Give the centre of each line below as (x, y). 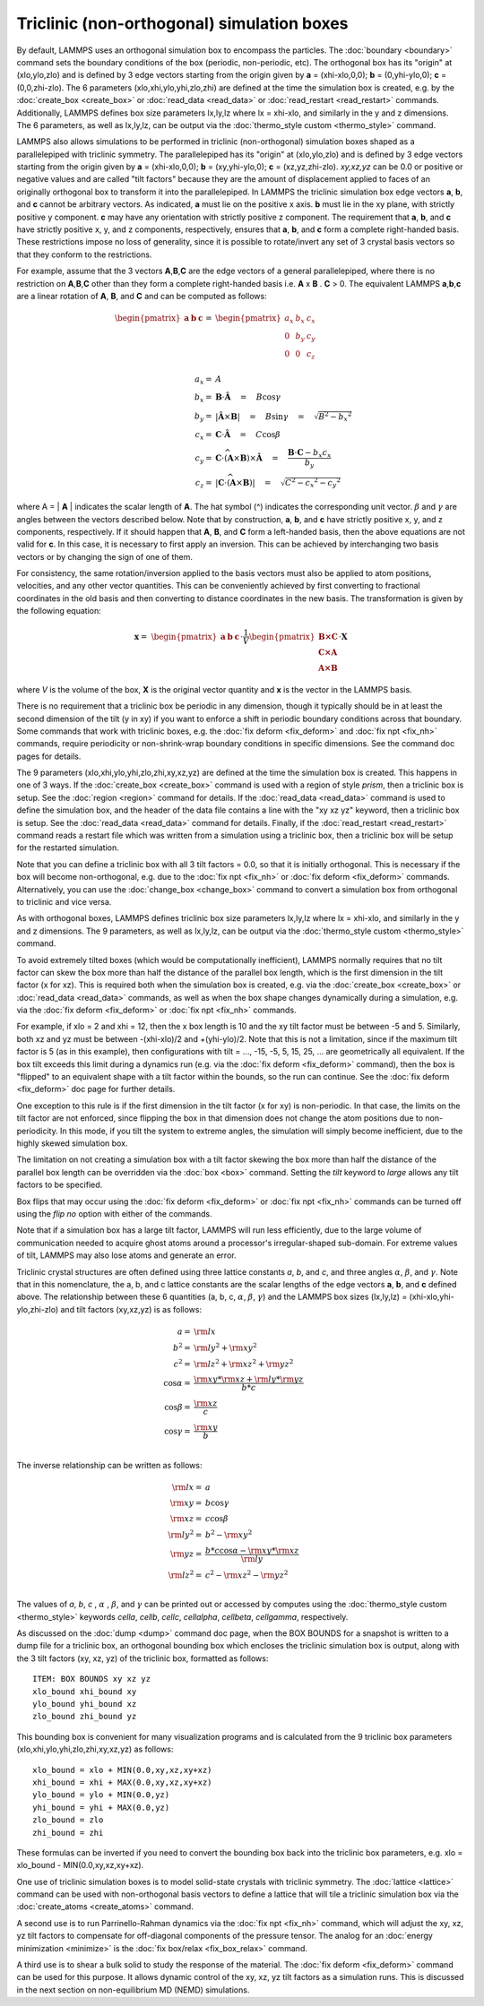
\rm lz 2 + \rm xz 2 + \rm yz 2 (244, 1363)
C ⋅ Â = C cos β (248, 434)
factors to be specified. (60, 1185)
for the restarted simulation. (68, 848)
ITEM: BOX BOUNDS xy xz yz (92, 1679)
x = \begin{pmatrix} (176, 637)
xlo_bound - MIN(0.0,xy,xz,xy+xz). (80, 1865)
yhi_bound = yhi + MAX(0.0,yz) (101, 1807)
